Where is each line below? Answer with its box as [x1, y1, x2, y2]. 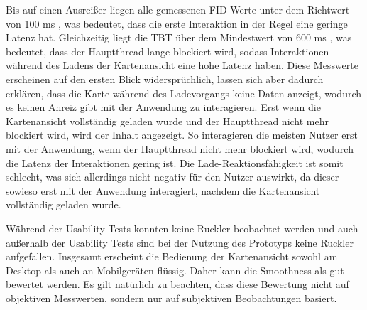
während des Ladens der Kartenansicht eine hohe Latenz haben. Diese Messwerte [6, 58, 358, 73]
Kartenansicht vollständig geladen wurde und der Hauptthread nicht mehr [6, 113, 329, 128]
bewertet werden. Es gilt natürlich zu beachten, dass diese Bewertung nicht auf [6, 277, 349, 292]
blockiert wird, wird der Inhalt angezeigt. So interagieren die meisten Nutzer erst [6, 127, 358, 142]
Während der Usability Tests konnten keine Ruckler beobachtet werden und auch [6, 220, 358, 235]
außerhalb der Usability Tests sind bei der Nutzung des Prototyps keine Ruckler [6, 235, 354, 250]
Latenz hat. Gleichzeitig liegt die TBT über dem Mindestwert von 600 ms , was [6, 30, 352, 45]
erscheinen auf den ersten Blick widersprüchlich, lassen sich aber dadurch [6, 71, 324, 86]
